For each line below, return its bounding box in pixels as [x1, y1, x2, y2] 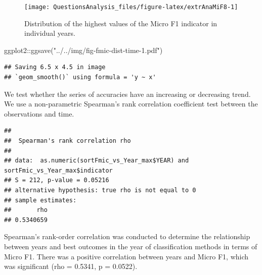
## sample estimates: [4, 196, 77, 204]
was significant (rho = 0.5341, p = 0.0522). [4, 261, 138, 271]
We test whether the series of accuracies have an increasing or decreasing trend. [4, 88, 251, 99]
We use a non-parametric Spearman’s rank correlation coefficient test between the [4, 98, 258, 109]
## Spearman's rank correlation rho [4, 137, 131, 144]
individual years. [24, 28, 75, 38]
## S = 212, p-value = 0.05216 [4, 177, 109, 184]
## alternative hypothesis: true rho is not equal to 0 [4, 186, 196, 194]
